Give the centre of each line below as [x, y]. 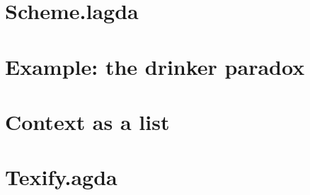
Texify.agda [61, 177]
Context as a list [87, 121]
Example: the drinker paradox [155, 66]
